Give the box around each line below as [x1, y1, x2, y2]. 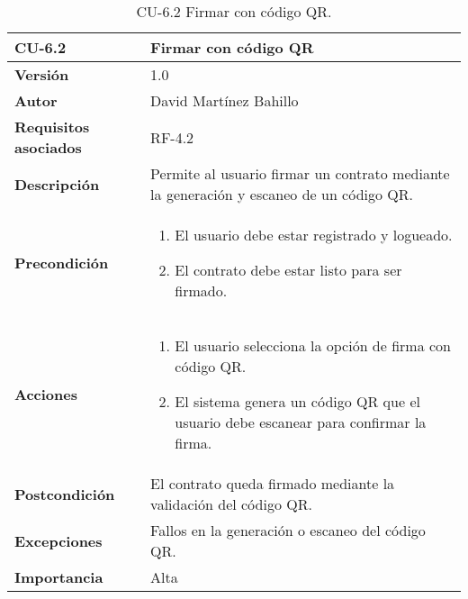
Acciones [14, 384, 77, 404]
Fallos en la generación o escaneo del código [150, 520, 426, 540]
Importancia [14, 567, 103, 587]
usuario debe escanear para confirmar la [175, 412, 427, 432]
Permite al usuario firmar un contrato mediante [150, 163, 450, 184]
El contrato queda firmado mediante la [150, 473, 395, 494]
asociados [14, 137, 82, 158]
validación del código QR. [150, 494, 312, 514]
